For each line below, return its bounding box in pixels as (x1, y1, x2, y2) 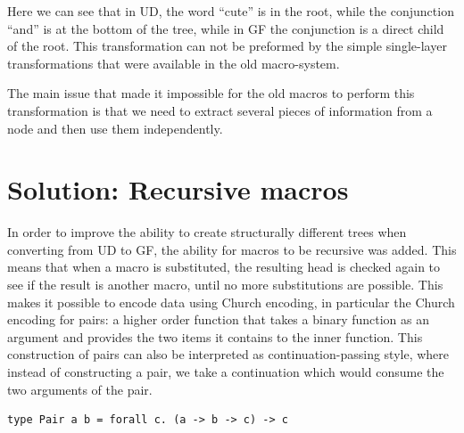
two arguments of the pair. (7, 380, 153, 398)
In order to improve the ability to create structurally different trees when (7, 223, 407, 241)
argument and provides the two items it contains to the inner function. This (7, 327, 423, 346)
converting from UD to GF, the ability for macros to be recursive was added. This (7, 240, 457, 258)
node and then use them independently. (7, 118, 223, 137)
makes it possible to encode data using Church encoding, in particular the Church (7, 292, 455, 311)
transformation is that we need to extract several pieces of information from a (7, 101, 433, 119)
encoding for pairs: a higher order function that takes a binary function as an (7, 310, 430, 329)
